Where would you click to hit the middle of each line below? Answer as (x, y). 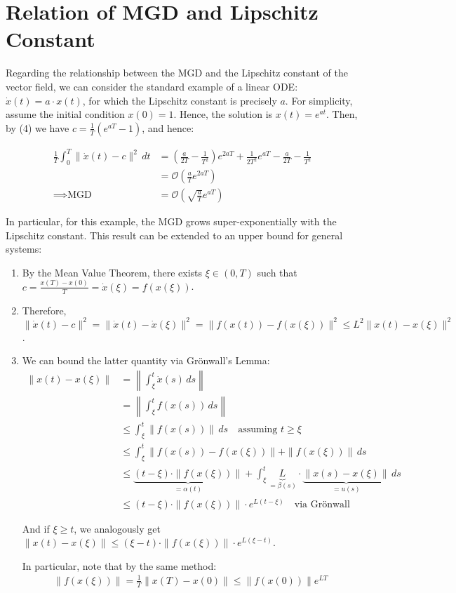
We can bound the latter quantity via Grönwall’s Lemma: (146, 360)
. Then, (342, 114)
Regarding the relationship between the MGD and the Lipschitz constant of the (177, 73)
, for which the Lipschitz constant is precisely (180, 100)
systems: (24, 249)
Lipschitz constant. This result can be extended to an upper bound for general (174, 235)
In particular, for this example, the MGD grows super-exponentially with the (171, 221)
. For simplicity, (319, 100)
